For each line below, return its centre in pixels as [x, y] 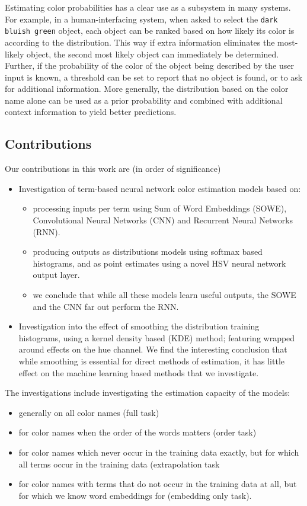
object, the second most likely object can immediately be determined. [153, 54]
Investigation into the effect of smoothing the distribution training [139, 326]
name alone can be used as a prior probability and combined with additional [144, 100]
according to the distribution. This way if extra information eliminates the [140, 42]
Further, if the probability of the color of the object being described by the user [149, 65]
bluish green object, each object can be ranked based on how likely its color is [150, 31]
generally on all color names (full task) [89, 412]
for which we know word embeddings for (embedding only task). [135, 495]
